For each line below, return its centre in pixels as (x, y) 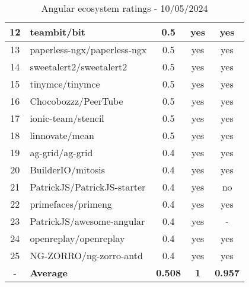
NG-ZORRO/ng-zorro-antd (86, 255)
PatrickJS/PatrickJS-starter (88, 187)
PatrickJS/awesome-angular (87, 221)
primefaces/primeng (71, 204)
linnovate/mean (62, 135)
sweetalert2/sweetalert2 (79, 67)
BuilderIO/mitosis (68, 170)
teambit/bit (58, 32)
